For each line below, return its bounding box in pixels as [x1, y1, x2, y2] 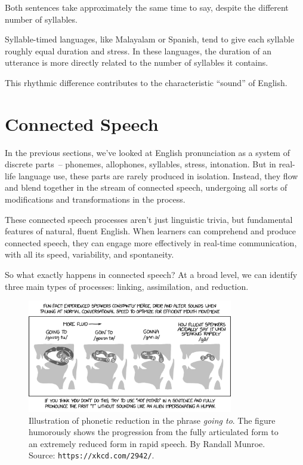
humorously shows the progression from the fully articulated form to [29, 426, 279, 438]
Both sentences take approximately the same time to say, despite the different [5, 1, 289, 13]
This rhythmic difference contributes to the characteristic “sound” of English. [5, 76, 287, 88]
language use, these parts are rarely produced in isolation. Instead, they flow [18, 169, 298, 182]
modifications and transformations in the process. [5, 193, 185, 206]
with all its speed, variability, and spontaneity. [5, 248, 174, 261]
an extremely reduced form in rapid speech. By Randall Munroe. [29, 437, 265, 449]
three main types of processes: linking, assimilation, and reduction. [5, 280, 249, 292]
